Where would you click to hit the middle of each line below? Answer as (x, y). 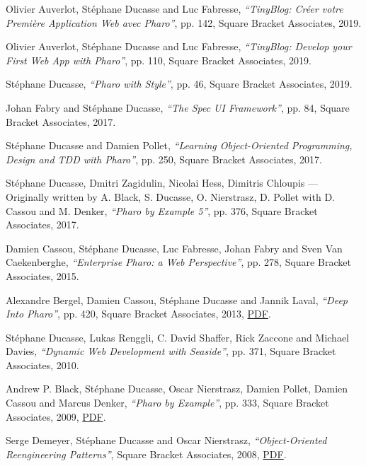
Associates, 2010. (42, 365)
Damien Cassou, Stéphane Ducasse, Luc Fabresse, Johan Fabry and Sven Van (174, 248)
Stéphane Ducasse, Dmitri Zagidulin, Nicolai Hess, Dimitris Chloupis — (162, 183)
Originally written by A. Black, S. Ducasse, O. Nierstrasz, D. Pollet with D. (170, 196)
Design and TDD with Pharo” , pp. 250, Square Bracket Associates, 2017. (164, 159)
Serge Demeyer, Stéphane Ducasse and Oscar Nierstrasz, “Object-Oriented (166, 440)
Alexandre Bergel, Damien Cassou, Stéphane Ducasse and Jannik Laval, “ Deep (177, 299)
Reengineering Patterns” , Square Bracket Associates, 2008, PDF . (146, 454)
